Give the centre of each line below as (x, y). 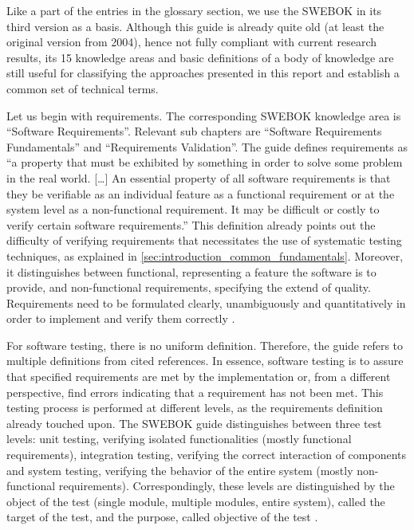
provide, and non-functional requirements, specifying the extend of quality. (189, 287)
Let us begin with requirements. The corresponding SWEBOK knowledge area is (204, 115)
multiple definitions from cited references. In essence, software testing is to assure (205, 361)
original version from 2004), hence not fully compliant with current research (192, 42)
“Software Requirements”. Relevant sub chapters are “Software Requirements (194, 131)
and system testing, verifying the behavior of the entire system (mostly (180, 470)
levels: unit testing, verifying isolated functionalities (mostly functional (179, 439)
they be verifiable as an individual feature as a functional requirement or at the (201, 193)
